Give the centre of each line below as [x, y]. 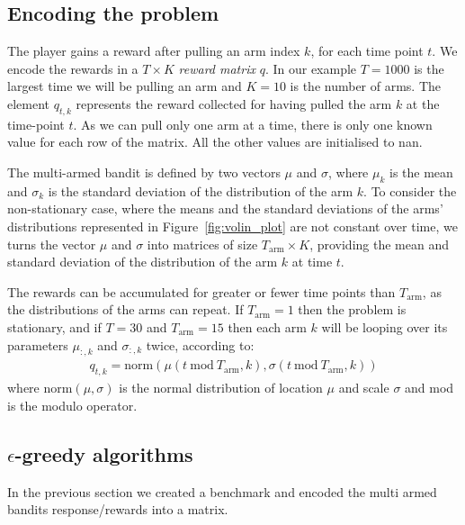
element [29, 103]
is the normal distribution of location [221, 388]
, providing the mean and [379, 244]
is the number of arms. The [366, 86]
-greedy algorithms [104, 453]
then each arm [267, 326]
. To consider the [410, 190]
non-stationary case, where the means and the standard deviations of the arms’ [225, 208]
